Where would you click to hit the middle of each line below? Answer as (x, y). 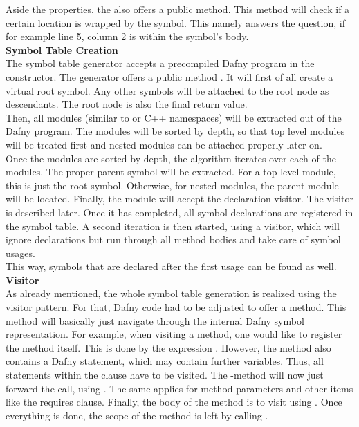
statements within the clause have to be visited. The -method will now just (165, 375)
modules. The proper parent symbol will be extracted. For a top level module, (171, 172)
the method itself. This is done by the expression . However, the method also (168, 347)
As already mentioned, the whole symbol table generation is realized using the (171, 293)
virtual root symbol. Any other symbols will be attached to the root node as (167, 90)
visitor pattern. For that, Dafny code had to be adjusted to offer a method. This (176, 307)
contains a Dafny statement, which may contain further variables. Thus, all (165, 361)
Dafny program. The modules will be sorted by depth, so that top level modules (175, 131)
